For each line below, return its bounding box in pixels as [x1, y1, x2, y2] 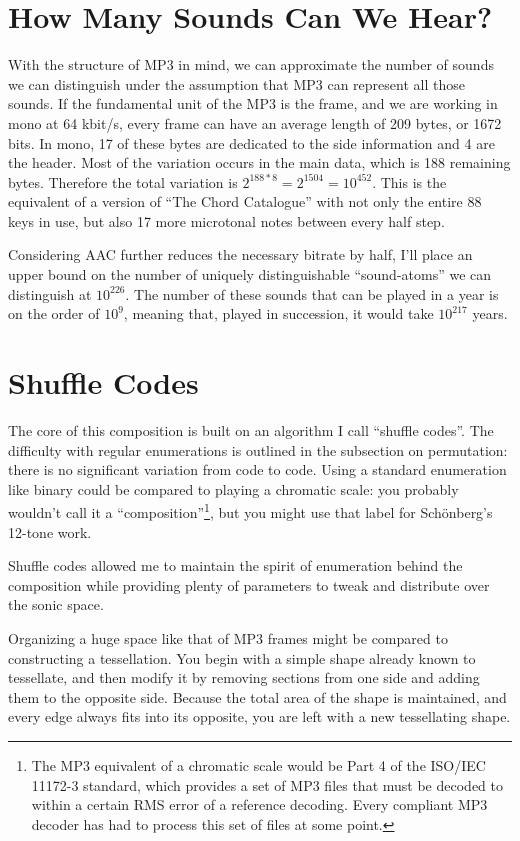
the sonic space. [8, 594, 104, 615]
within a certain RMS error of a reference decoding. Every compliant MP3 [31, 794, 488, 815]
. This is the [372, 171, 447, 192]
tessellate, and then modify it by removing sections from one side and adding [8, 667, 480, 688]
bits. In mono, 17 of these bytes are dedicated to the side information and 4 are [8, 132, 495, 153]
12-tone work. [8, 521, 92, 542]
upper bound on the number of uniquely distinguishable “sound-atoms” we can [8, 264, 492, 285]
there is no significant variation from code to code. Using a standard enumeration [8, 459, 507, 480]
